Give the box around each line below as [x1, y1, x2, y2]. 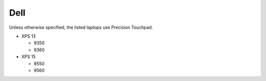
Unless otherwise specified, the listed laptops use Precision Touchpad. [9, 24, 153, 30]
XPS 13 [21, 33, 36, 39]
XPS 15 [21, 54, 36, 60]
